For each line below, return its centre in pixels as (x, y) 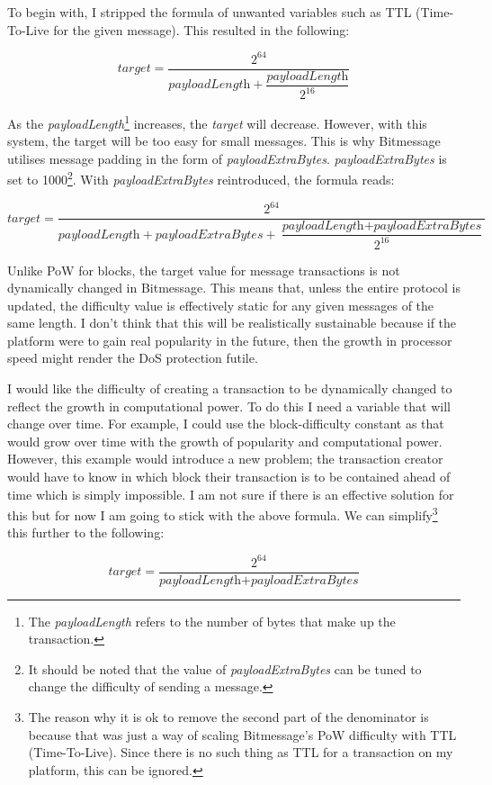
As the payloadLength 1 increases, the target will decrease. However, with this (217, 122)
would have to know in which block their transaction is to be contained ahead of (229, 477)
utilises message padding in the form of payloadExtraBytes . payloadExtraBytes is (227, 158)
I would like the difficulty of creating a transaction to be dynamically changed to (230, 388)
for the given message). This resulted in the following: (201, 29)
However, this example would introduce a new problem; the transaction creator (225, 459)
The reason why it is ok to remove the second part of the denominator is (228, 717)
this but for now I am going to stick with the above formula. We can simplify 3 (223, 514)
